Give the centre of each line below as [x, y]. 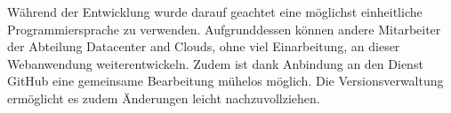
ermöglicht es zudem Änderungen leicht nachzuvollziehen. [164, 98]
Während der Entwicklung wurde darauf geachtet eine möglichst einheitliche [215, 11]
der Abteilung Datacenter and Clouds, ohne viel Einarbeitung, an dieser [204, 46]
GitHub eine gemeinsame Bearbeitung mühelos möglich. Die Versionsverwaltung [225, 81]
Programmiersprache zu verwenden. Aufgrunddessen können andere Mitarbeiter [224, 29]
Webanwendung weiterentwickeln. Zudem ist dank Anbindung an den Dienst [215, 63]
